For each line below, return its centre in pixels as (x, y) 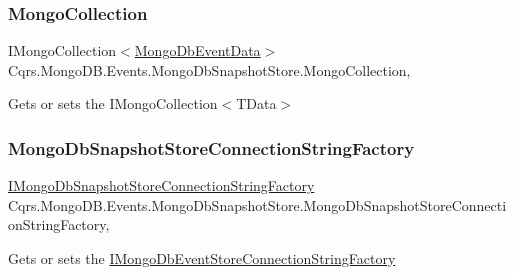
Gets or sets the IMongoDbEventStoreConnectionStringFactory (202, 258)
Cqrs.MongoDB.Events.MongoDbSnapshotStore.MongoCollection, (209, 69)
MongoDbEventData (197, 50)
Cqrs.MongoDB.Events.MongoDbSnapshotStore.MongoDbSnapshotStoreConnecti (257, 204)
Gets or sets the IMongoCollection (113, 103)
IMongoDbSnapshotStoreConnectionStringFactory (161, 185)
